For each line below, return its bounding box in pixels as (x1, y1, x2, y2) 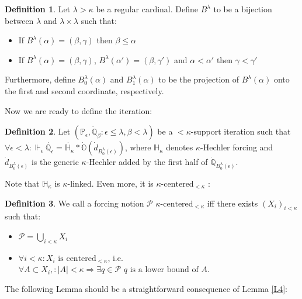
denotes (166, 141, 193, 153)
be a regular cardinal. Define (96, 3, 198, 15)
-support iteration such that (190, 125, 291, 138)
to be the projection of (158, 73, 239, 85)
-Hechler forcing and (200, 141, 273, 153)
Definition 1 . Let (5, 3, 71, 15)
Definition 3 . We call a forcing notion (5, 197, 144, 209)
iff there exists (207, 197, 258, 209)
